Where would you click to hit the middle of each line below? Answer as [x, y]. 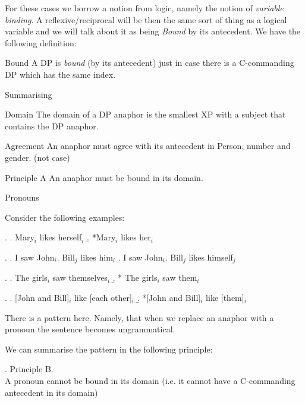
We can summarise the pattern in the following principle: [109, 349]
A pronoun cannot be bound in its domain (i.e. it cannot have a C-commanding [150, 380]
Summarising [29, 94]
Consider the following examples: [65, 217]
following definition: [41, 42]
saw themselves [80, 277]
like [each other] [103, 297]
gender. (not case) [37, 157]
